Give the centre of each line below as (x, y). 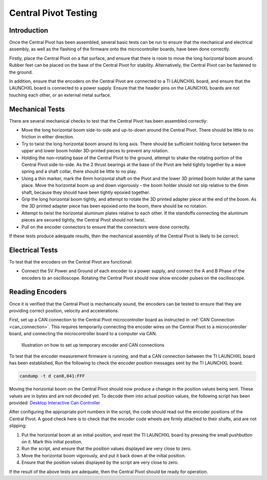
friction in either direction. (48, 137)
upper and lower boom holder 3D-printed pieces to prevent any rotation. (95, 151)
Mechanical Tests (37, 109)
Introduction (29, 30)
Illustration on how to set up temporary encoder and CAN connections (93, 345)
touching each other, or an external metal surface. (60, 95)
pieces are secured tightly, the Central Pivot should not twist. (84, 220)
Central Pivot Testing (53, 13)
